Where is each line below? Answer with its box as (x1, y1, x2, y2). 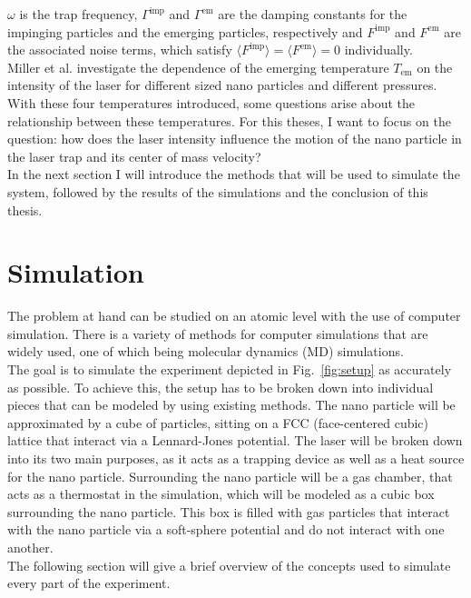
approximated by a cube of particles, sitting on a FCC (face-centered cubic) (7, 413, 429, 432)
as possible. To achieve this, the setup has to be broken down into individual (7, 377, 434, 396)
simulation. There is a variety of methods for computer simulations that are (7, 324, 428, 343)
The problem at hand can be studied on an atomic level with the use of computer (7, 306, 461, 325)
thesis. (7, 200, 43, 219)
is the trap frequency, (19, 5, 138, 23)
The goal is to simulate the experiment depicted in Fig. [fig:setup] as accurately (7, 360, 452, 379)
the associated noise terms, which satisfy (7, 40, 232, 59)
